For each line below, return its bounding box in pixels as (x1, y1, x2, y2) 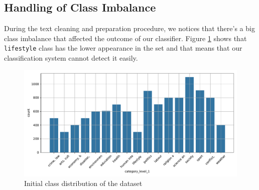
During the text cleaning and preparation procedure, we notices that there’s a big (4, 23, 255, 34)
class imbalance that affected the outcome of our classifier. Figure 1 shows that (4, 33, 247, 43)
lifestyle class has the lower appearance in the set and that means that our (4, 43, 242, 53)
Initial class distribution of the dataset (24, 178, 143, 188)
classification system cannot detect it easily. (4, 53, 138, 63)
